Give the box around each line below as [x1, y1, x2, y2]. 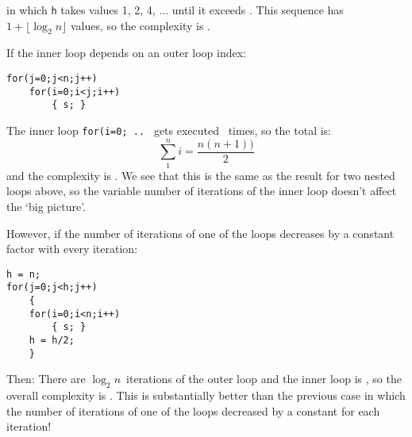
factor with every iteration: [6, 240, 138, 257]
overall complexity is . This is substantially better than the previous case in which [6, 387, 406, 404]
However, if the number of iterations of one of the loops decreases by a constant [6, 224, 395, 241]
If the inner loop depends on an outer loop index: [6, 44, 246, 61]
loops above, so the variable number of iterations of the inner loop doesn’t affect [6, 182, 397, 199]
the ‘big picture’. [6, 197, 87, 214]
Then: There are [6, 370, 86, 387]
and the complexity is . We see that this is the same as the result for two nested [6, 167, 395, 183]
